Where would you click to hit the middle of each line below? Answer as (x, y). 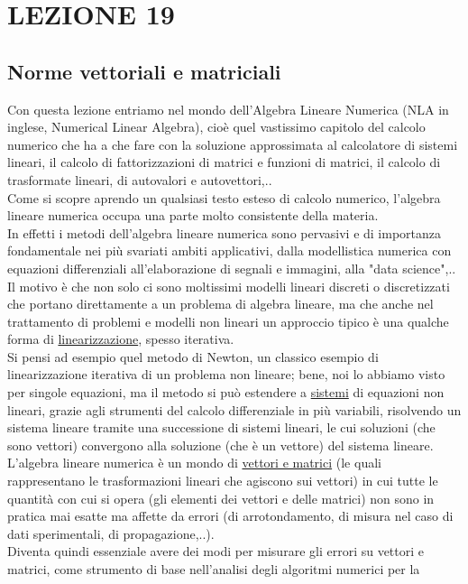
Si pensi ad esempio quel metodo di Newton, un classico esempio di (193, 356)
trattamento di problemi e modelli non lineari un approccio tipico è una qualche (228, 321)
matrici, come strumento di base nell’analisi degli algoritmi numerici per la (214, 569)
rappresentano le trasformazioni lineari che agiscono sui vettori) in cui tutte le (223, 481)
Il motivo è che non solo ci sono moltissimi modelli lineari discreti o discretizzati (229, 286)
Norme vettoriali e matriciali (144, 71)
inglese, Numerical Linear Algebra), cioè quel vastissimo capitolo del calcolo (216, 127)
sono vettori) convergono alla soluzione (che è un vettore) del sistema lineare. (220, 445)
